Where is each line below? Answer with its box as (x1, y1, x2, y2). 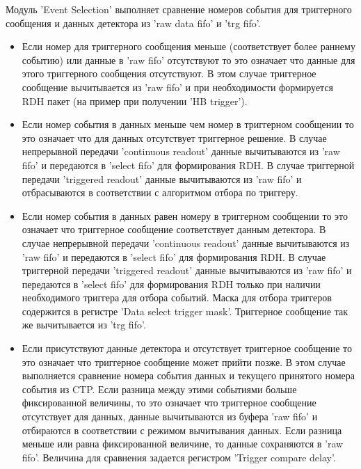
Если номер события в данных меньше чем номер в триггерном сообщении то (22, 117, 354, 132)
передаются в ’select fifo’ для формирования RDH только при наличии (22, 276, 321, 291)
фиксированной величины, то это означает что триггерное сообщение (22, 395, 316, 410)
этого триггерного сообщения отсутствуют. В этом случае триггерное (22, 66, 316, 81)
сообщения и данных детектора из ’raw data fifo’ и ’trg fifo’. (6, 15, 261, 30)
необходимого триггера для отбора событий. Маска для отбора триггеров (22, 290, 332, 305)
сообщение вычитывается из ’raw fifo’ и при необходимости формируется (22, 79, 334, 94)
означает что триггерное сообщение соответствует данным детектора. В (22, 222, 326, 237)
